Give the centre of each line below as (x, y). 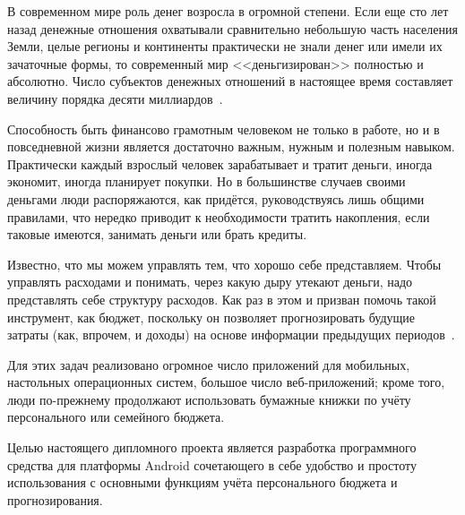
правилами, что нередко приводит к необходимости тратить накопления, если (219, 216)
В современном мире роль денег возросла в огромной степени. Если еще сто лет (228, 11)
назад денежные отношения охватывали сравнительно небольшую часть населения (232, 28)
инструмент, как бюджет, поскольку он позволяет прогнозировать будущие (211, 317)
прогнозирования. (55, 499)
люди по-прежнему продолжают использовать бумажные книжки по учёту (209, 399)
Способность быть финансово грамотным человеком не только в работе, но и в (224, 129)
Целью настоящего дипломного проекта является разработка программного (212, 447)
